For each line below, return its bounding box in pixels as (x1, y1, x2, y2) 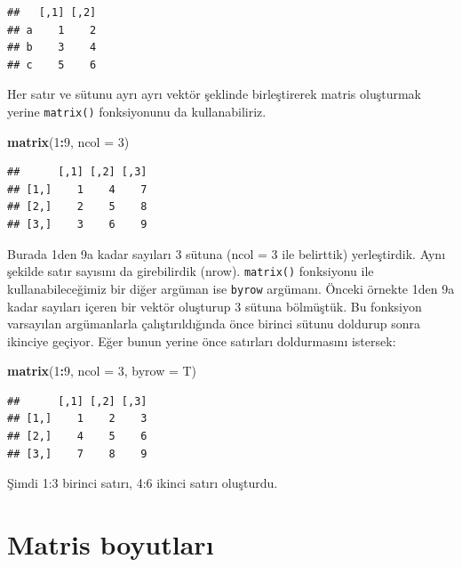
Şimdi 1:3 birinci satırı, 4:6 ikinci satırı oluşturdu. (7, 474, 278, 492)
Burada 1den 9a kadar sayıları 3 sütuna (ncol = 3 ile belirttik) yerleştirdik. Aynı (7, 244, 446, 263)
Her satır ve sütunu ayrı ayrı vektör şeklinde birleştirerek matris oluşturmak (7, 85, 421, 103)
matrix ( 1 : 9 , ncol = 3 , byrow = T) (7, 361, 197, 380)
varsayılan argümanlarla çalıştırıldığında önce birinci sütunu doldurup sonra (7, 314, 421, 333)
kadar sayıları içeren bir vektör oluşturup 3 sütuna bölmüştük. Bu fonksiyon (7, 296, 422, 315)
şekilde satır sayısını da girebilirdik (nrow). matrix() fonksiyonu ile (7, 262, 374, 280)
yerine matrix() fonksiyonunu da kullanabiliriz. (7, 101, 267, 120)
